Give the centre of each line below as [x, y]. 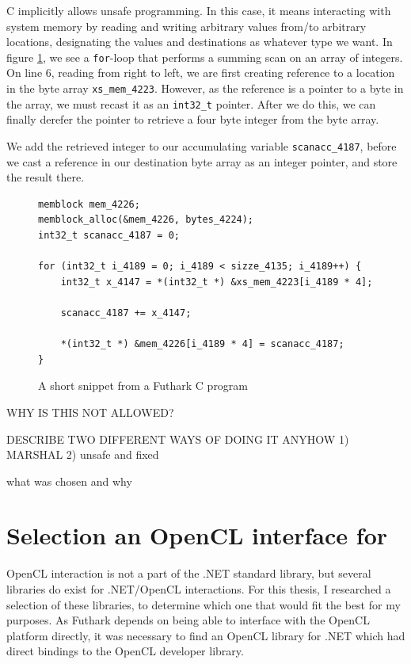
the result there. [46, 177]
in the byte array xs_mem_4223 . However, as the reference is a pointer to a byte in [205, 88]
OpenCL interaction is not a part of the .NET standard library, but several [189, 573]
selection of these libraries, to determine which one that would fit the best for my [204, 604]
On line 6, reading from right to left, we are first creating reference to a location [201, 73]
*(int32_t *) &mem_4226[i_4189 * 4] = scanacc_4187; [202, 344]
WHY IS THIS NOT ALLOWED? [90, 412]
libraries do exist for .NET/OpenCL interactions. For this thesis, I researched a [199, 589]
